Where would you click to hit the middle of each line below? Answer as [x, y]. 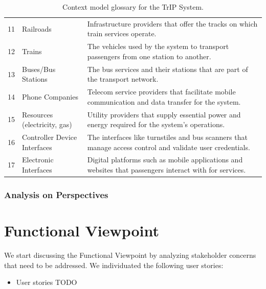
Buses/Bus [39, 69]
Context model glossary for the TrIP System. [133, 7]
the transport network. [123, 79]
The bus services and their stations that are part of [168, 69]
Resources [38, 114]
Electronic [38, 160]
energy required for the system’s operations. [156, 124]
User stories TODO [47, 282]
